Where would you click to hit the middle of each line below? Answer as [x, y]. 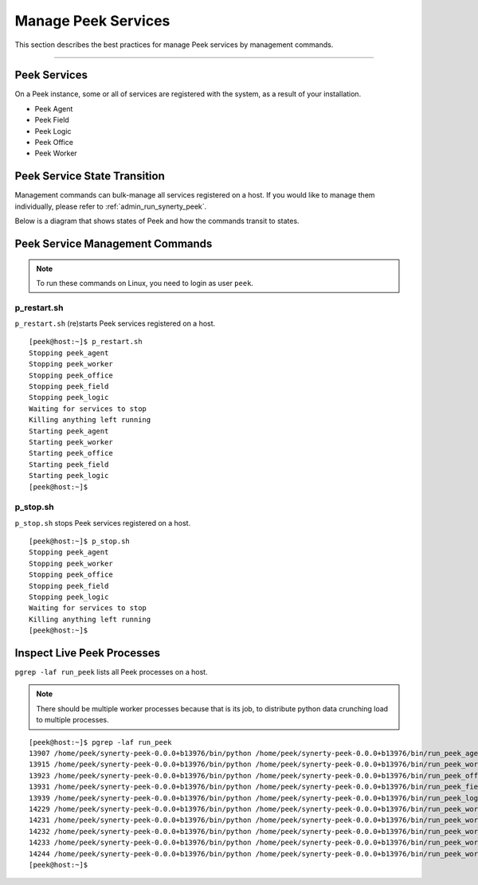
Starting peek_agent [69, 431]
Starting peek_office [71, 453]
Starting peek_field [69, 464]
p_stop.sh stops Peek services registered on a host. [103, 523]
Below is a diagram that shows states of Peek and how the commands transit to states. [157, 221]
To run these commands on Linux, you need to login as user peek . [145, 283]
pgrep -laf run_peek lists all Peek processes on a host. [111, 672]
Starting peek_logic [69, 476]
